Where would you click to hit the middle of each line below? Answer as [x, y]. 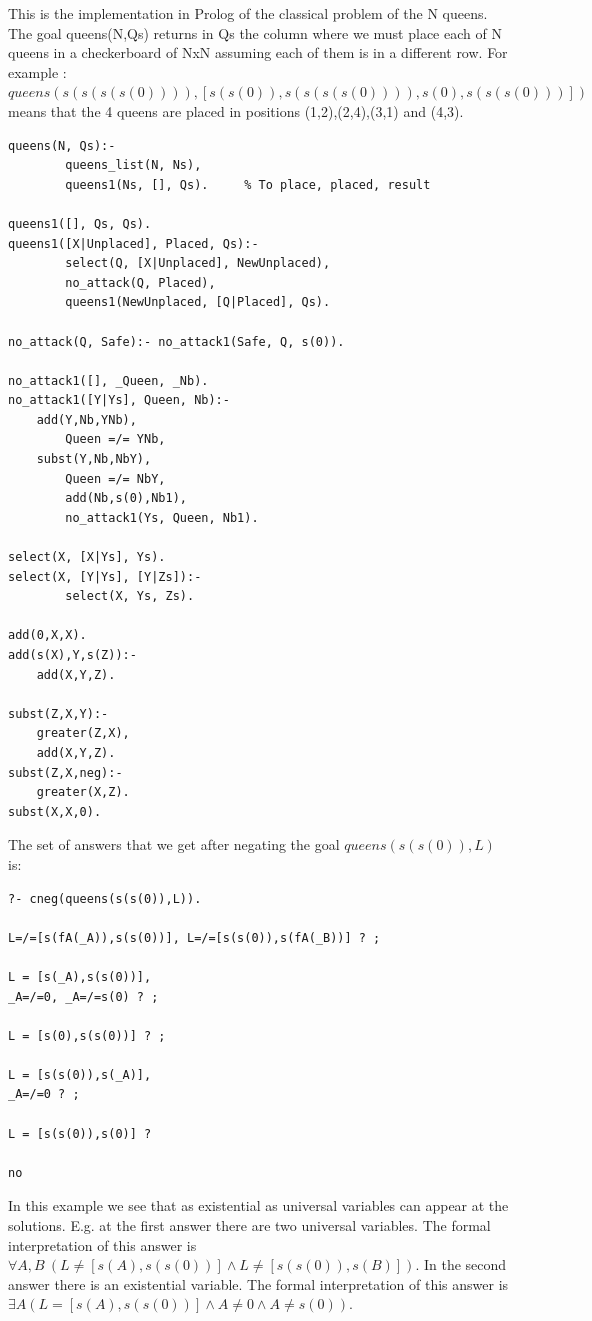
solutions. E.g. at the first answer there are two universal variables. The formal [249, 1225]
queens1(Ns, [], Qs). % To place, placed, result [248, 184]
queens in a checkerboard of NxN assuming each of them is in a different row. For [258, 52]
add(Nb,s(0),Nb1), [126, 498]
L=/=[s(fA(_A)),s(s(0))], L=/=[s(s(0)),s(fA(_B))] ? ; [194, 937]
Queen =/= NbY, [115, 478]
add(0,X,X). [47, 635]
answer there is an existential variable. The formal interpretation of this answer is [258, 1283]
